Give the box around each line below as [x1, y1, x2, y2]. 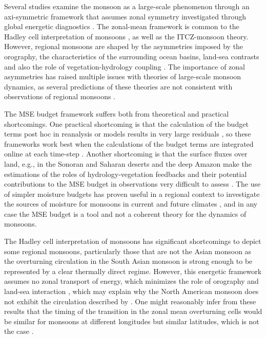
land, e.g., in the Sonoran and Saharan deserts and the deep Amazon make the [4, 158, 252, 169]
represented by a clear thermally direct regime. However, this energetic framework [4, 265, 262, 276]
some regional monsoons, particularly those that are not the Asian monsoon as [4, 245, 252, 256]
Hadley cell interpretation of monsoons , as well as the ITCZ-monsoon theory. [4, 31, 249, 41]
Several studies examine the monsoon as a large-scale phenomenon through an [4, 1, 250, 11]
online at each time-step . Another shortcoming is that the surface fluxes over [4, 148, 248, 159]
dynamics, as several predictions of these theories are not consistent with [4, 81, 233, 92]
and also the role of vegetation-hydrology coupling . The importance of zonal [4, 61, 245, 72]
